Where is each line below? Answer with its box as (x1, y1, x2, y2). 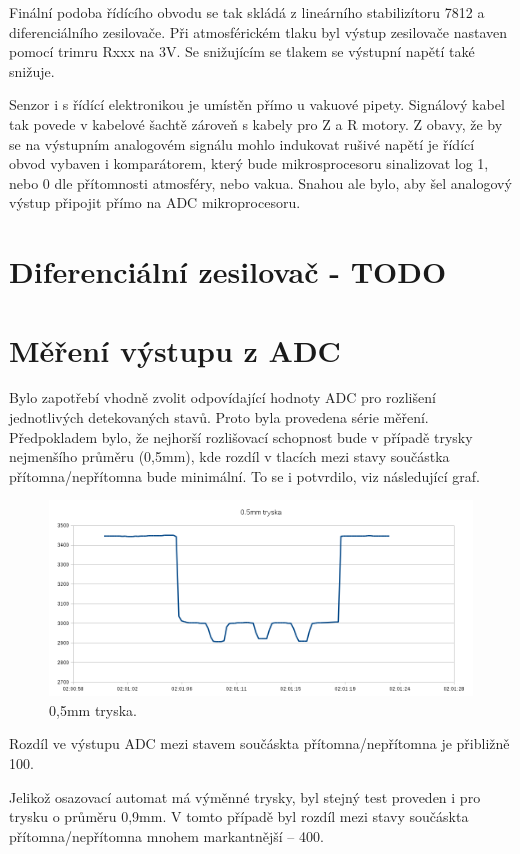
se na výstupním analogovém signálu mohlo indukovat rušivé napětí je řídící (9, 133, 475, 154)
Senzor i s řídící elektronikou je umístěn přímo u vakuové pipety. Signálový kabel (9, 94, 505, 115)
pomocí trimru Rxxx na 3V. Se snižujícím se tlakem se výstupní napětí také (9, 41, 475, 62)
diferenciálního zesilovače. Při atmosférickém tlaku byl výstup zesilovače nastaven (9, 21, 508, 42)
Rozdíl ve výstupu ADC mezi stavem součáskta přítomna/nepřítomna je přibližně (9, 733, 510, 754)
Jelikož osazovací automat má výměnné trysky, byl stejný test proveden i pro (9, 786, 481, 807)
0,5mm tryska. (49, 699, 138, 720)
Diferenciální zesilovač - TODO (9, 251, 447, 292)
